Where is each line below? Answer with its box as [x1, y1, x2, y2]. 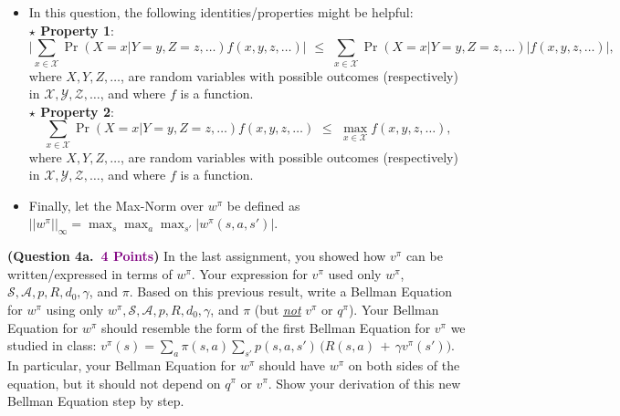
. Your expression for [191, 264, 308, 283]
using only [46, 299, 104, 318]
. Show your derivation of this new [268, 373, 461, 392]
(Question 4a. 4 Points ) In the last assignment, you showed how [7, 246, 386, 265]
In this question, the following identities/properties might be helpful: [28, 3, 414, 21]
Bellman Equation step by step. [7, 391, 184, 411]
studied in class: [7, 336, 97, 355]
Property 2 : [40, 101, 114, 120]
